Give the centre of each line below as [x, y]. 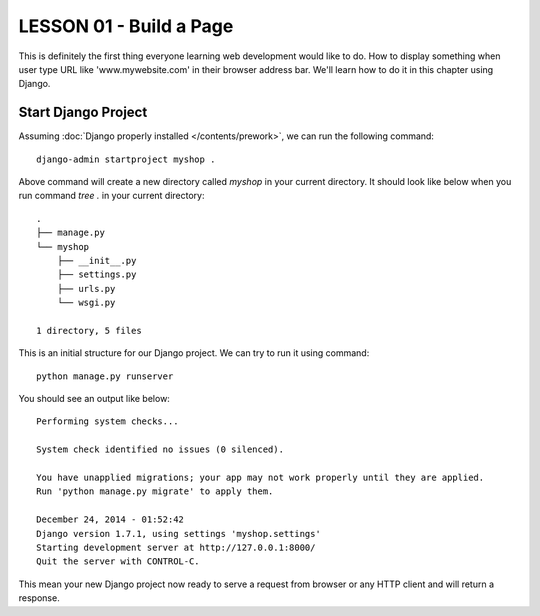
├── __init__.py [96, 260]
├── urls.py [86, 288]
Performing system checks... [107, 421]
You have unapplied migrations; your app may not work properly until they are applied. [260, 478]
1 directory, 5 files [89, 330]
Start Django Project [83, 112]
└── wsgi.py [86, 303]
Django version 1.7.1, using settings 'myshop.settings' [179, 533]
